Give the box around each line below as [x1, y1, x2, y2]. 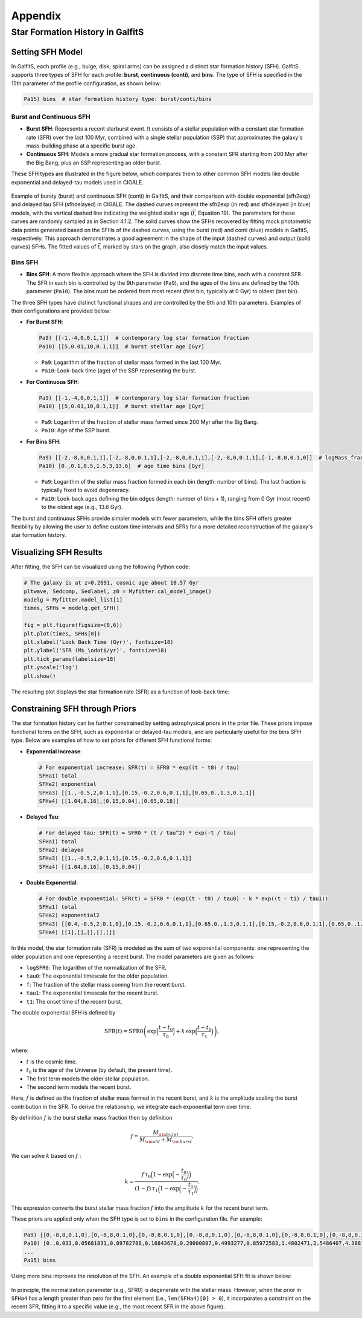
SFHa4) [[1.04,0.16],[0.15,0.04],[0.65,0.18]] [39, 798, 179, 805]
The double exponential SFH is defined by [11, 1008, 116, 1016]
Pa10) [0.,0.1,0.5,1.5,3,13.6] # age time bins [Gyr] [39, 463, 205, 470]
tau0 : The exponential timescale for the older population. [26, 972, 169, 979]
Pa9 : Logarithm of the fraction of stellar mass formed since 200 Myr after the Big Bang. [41, 418, 259, 426]
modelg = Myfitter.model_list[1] [24, 596, 123, 603]
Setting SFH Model [11, 47, 83, 57]
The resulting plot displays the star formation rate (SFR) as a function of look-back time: [11, 688, 230, 695]
